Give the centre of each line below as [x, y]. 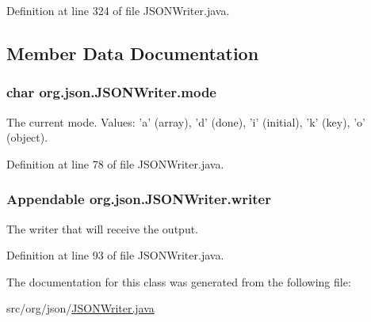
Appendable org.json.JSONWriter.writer [139, 199]
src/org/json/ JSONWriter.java [80, 308]
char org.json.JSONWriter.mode [111, 92]
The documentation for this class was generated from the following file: [179, 281]
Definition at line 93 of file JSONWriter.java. [115, 255]
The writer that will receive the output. [103, 228]
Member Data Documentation [133, 53]
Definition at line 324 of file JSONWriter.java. [118, 10]
